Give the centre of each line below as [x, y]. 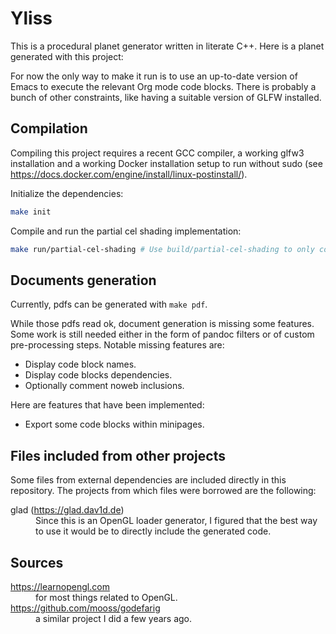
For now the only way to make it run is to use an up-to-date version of [154, 76]
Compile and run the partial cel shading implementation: [126, 231]
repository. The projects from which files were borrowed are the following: [163, 491]
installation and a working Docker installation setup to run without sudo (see [166, 163]
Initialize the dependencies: [67, 193]
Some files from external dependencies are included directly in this [148, 480]
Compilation [49, 128]
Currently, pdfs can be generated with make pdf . [109, 304]
